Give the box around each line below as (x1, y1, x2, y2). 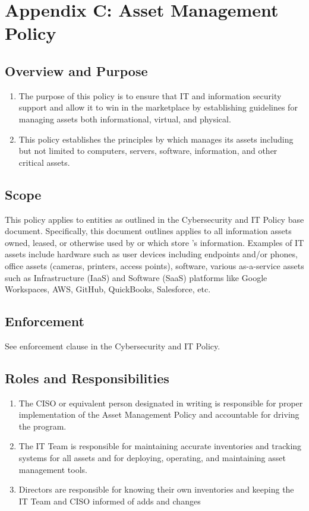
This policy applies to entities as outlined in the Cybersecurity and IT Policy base (5, 213, 304, 225)
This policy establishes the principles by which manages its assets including (18, 133, 294, 145)
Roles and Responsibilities (5, 368, 169, 387)
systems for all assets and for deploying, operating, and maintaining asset (18, 452, 286, 464)
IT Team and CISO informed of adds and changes (18, 494, 201, 507)
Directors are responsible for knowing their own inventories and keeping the (18, 483, 294, 496)
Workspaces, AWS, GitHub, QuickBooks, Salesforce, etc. (5, 283, 211, 295)
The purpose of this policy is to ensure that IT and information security (18, 89, 282, 102)
